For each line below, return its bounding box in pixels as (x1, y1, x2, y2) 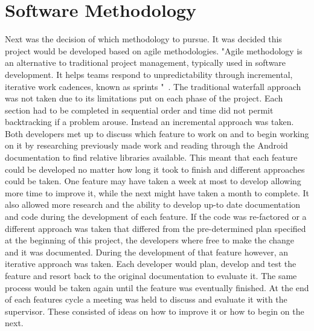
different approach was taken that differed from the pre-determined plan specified (5, 222, 306, 234)
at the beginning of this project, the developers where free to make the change (5, 234, 295, 246)
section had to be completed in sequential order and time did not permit (5, 103, 274, 116)
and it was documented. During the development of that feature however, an (5, 245, 288, 258)
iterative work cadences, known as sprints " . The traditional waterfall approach (5, 80, 301, 92)
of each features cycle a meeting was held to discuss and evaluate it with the (5, 293, 287, 306)
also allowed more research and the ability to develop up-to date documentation (5, 198, 301, 211)
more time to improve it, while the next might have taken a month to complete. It (5, 186, 310, 199)
